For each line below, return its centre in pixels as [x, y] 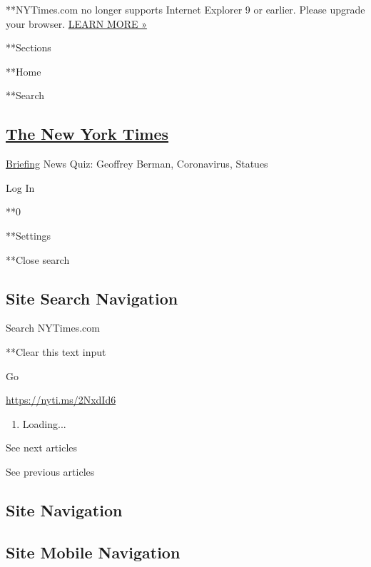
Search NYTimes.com [53, 328]
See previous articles [50, 471]
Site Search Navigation [92, 298]
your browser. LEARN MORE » [76, 23]
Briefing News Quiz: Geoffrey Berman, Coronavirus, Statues [137, 164]
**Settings [29, 235]
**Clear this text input [56, 351]
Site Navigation [64, 510]
